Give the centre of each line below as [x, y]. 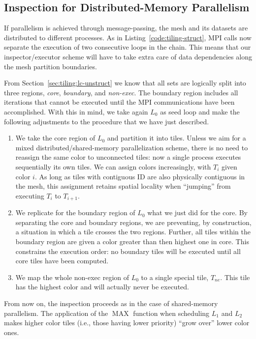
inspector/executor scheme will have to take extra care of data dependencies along [128, 56]
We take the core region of [55, 138]
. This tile [235, 277]
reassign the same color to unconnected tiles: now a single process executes [128, 157]
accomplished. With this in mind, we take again [76, 111]
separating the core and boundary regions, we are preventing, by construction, [133, 222]
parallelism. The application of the [56, 313]
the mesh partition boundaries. [50, 66]
